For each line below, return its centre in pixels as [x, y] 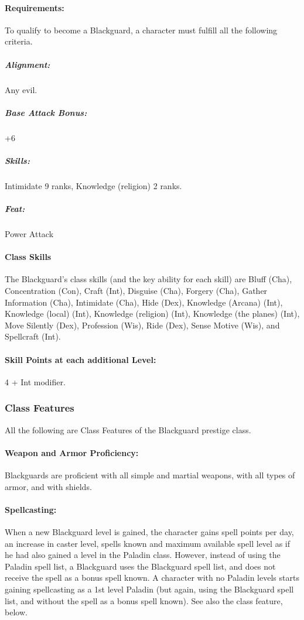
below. [16, 612]
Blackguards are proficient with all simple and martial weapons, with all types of [150, 475]
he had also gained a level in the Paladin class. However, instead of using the [143, 555]
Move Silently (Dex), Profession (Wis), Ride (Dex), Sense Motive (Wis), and [142, 325]
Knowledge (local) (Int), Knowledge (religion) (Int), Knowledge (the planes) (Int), [152, 314]
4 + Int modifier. [35, 381]
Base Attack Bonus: [46, 112]
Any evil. [21, 89]
